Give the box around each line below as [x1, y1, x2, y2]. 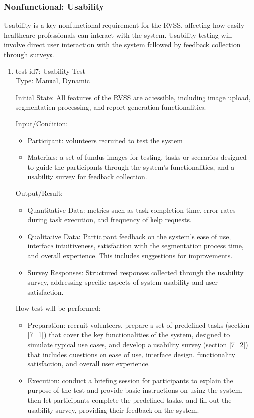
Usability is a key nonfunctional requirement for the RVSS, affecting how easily [4, 20, 245, 30]
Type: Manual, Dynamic [15, 75, 90, 86]
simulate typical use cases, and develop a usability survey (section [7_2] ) [27, 339, 248, 350]
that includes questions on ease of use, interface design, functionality [27, 349, 235, 359]
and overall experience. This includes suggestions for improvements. [27, 250, 233, 260]
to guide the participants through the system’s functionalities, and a [27, 161, 235, 172]
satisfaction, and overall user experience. [27, 358, 150, 369]
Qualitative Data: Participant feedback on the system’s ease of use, [27, 231, 231, 241]
